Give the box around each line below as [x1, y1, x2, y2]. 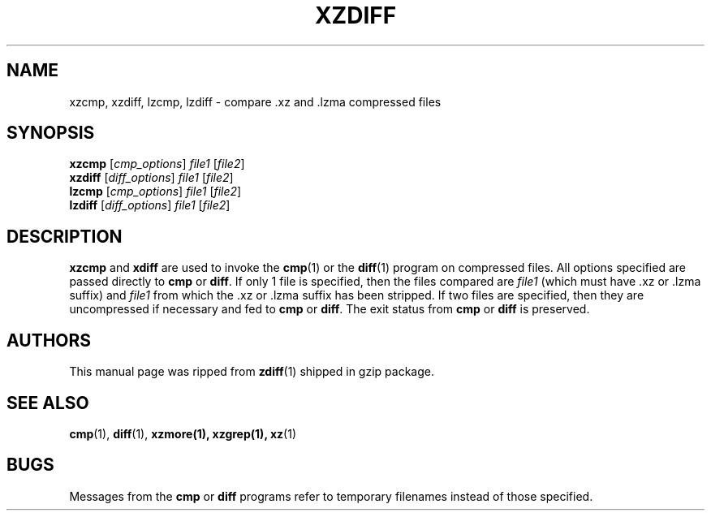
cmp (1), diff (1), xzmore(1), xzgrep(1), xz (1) [69, 426, 296, 441]
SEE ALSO [6, 392, 89, 413]
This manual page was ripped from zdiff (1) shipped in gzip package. [69, 364, 434, 379]
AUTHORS [6, 330, 92, 351]
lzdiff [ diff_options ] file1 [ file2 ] [69, 198, 231, 213]
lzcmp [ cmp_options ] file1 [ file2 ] [69, 184, 242, 199]
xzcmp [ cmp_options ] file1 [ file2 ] [69, 157, 245, 171]
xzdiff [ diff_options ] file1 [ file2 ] [69, 170, 234, 185]
